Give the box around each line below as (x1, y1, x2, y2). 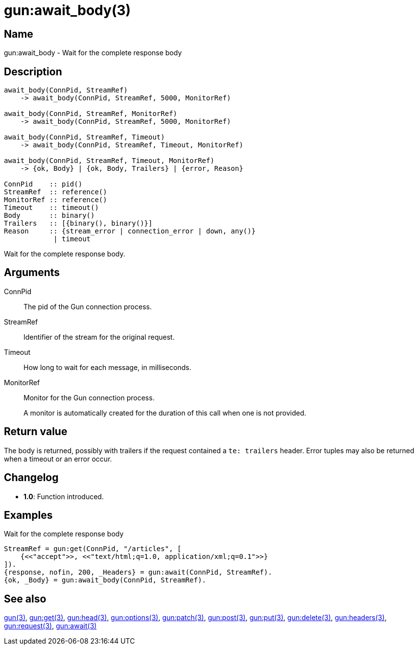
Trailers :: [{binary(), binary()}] (4, 219, 153, 228)
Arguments (4, 266, 60, 279)
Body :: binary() (4, 211, 95, 220)
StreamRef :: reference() (4, 188, 107, 196)
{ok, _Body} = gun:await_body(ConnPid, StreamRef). (4, 576, 207, 584)
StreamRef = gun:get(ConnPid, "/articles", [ (4, 545, 182, 553)
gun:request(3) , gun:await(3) (4, 622, 97, 630)
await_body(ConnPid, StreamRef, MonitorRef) (4, 110, 178, 118)
